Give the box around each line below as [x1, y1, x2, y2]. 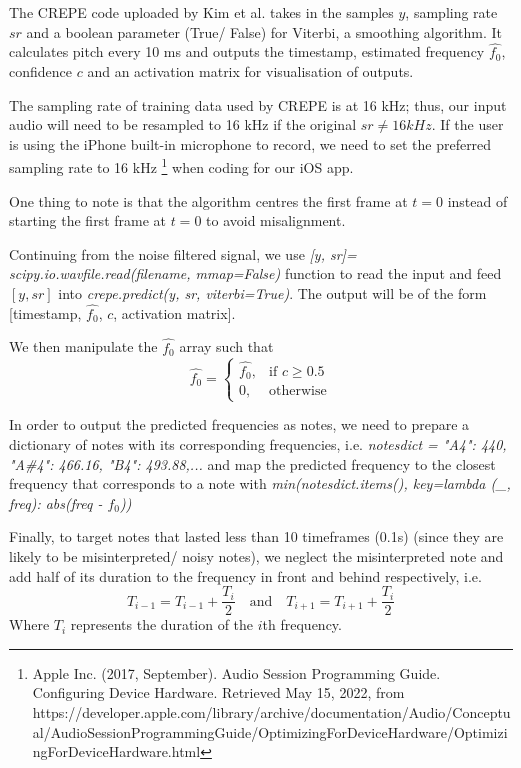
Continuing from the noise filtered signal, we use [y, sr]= [9, 243, 357, 264]
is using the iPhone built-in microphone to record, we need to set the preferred [9, 133, 492, 154]
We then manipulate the [9, 336, 158, 357]
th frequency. [262, 614, 342, 635]
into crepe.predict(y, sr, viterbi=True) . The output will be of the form [58, 283, 487, 303]
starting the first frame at [9, 210, 166, 231]
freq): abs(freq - [9, 492, 103, 513]
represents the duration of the [70, 614, 254, 635]
